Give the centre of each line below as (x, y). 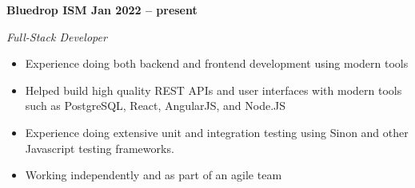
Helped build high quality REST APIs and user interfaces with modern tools (213, 90)
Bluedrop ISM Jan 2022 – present (102, 10)
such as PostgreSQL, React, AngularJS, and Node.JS (156, 106)
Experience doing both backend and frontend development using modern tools (217, 63)
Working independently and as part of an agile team (154, 175)
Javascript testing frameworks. (100, 148)
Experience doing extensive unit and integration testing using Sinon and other (217, 132)
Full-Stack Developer (57, 36)
